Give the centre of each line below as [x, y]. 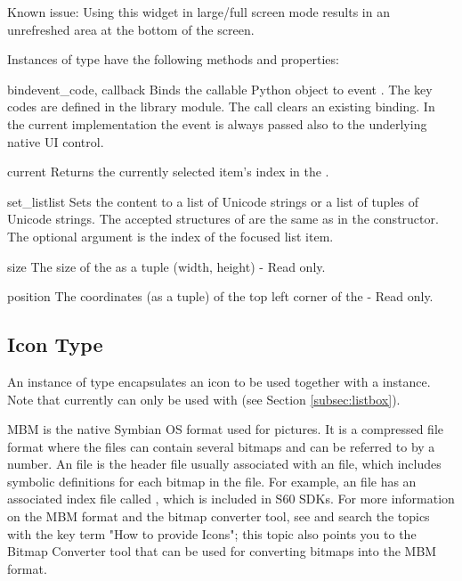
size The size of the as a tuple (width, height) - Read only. [166, 266]
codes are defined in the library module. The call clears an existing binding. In [221, 106]
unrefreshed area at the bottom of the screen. [131, 29]
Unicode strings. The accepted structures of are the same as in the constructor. [223, 219]
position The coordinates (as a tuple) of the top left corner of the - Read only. [220, 296]
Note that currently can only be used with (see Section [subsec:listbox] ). [204, 399]
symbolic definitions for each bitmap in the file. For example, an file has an [212, 481]
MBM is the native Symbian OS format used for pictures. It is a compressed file [226, 429]
